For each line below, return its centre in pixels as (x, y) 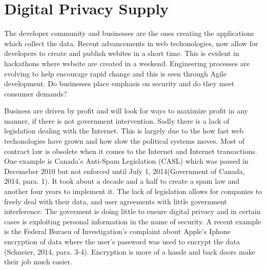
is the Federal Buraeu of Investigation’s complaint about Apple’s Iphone (117, 231)
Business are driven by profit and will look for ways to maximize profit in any (126, 111)
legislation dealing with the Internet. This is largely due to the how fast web (124, 131)
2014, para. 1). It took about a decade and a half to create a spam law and (122, 181)
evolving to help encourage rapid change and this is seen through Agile (115, 73)
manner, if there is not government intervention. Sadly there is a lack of (117, 120)
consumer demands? (36, 93)
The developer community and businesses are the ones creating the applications (129, 33)
